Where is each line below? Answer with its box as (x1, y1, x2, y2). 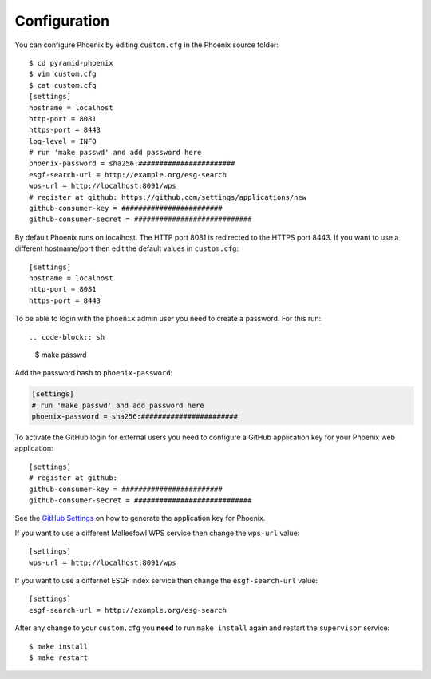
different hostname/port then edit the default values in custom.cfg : (14, 244, 239, 253)
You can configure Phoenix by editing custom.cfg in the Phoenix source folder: (14, 40, 279, 50)
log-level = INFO (29, 137, 97, 145)
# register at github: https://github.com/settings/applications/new (29, 193, 307, 201)
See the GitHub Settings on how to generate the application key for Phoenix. (14, 514, 266, 523)
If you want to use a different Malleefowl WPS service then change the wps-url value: (14, 528, 300, 538)
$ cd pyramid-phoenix (29, 58, 113, 67)
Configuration (14, 12, 110, 30)
